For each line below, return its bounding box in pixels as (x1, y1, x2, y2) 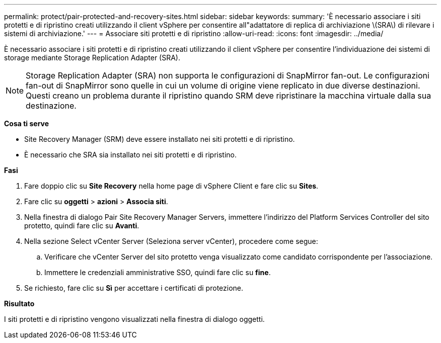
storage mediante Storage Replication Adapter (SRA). (4, 53, 181, 62)
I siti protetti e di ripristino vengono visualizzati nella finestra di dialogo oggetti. (4, 315, 265, 323)
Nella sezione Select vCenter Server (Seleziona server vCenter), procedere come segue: (24, 237, 318, 245)
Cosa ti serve (4, 119, 49, 128)
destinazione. (26, 101, 77, 111)
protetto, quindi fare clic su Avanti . (24, 221, 139, 230)
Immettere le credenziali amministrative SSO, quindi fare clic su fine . (44, 268, 271, 277)
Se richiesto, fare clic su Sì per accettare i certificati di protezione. (24, 284, 244, 292)
